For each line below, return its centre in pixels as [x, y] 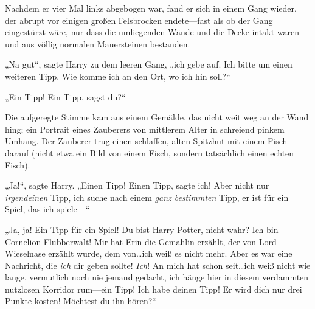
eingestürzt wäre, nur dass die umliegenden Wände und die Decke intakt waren [152, 32]
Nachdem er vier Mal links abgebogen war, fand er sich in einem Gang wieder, [151, 8]
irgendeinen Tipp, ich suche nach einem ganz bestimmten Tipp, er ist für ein [147, 197]
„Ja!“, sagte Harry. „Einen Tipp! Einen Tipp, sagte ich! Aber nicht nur [137, 185]
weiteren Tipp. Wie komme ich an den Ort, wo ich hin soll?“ [118, 76]
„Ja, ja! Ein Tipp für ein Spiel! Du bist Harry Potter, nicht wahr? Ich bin [142, 229]
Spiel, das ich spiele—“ [47, 209]
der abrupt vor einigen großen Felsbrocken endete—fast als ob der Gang [139, 20]
